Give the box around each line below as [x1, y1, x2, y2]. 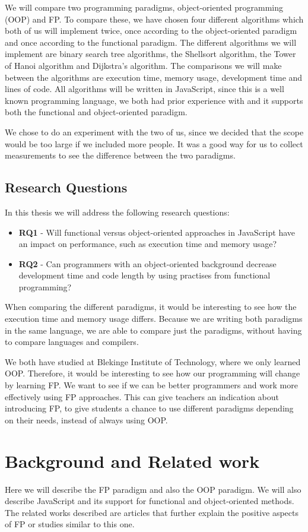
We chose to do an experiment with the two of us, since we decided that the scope [5, 125, 304, 138]
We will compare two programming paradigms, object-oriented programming [5, 1, 283, 13]
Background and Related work [5, 448, 260, 473]
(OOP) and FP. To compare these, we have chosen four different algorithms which [5, 12, 304, 25]
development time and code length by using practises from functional [18, 269, 271, 281]
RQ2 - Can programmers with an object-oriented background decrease [18, 257, 277, 270]
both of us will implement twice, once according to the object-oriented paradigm [5, 24, 297, 37]
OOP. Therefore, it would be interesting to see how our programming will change [5, 367, 300, 379]
